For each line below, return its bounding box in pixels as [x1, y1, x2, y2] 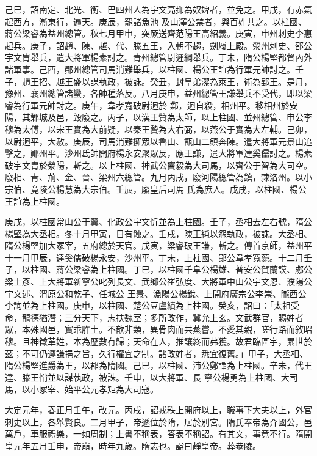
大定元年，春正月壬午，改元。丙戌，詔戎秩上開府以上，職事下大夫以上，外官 [5, 403, 312, 416]
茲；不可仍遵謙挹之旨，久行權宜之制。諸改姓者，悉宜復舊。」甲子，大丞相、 [5, 347, 308, 359]
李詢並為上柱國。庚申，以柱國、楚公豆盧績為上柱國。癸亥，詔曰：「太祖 [5, 299, 291, 312]
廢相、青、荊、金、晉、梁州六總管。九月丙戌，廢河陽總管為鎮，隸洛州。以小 [5, 171, 312, 183]
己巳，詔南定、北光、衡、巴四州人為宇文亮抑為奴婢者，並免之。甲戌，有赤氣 [5, 3, 312, 15]
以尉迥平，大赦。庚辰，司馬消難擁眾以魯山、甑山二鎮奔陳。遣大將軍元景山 [5, 134, 304, 147]
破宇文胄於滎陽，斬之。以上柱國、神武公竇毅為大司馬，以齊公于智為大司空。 [5, 158, 312, 171]
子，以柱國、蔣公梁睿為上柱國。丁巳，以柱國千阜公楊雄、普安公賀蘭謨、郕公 [5, 263, 312, 276]
